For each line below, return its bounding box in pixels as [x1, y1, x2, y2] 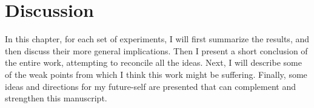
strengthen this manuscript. [5, 92, 107, 104]
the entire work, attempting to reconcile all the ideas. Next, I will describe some [5, 56, 302, 69]
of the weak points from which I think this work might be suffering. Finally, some [5, 68, 307, 80]
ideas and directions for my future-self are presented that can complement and [5, 80, 296, 92]
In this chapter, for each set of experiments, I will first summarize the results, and [5, 33, 310, 45]
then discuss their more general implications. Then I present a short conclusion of [5, 44, 308, 57]
